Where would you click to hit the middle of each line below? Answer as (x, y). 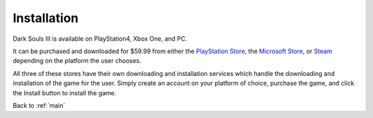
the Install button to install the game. (65, 92)
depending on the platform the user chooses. (77, 61)
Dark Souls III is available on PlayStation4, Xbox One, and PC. (100, 39)
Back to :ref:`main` (39, 105)
